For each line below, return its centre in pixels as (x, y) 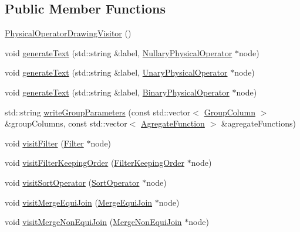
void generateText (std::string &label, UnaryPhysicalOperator (116, 72)
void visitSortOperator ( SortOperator (72, 182)
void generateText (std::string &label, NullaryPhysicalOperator (119, 52)
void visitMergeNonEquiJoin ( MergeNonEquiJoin (93, 222)
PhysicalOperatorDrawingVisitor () (68, 33)
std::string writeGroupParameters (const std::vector (98, 112)
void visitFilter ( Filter (44, 143)
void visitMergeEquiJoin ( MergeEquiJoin (79, 202)
